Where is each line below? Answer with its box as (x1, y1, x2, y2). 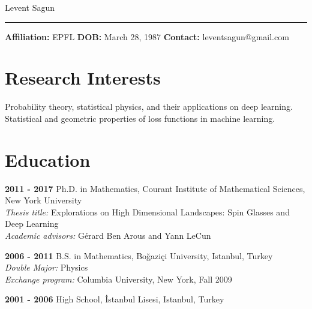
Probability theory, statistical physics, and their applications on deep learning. (5, 100, 293, 113)
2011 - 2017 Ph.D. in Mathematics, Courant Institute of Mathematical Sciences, (5, 182, 305, 194)
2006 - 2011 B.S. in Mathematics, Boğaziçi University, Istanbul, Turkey (5, 249, 273, 262)
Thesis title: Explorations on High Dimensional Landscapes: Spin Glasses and (5, 205, 290, 218)
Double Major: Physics (5, 261, 88, 274)
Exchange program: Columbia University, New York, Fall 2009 (5, 272, 232, 285)
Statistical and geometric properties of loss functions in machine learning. (5, 112, 275, 124)
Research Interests (5, 65, 161, 90)
